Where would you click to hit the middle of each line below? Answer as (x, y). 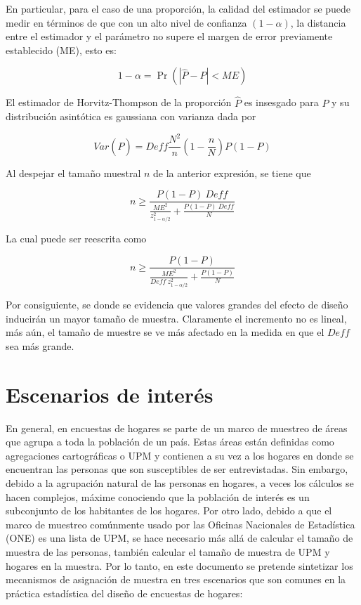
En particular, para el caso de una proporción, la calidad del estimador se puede (178, 8)
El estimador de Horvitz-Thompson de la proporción (119, 102)
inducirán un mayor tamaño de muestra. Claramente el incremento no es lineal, (176, 318)
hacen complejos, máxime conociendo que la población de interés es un (158, 496)
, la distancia (318, 22)
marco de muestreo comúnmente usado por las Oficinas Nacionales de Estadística (180, 524)
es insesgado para (281, 102)
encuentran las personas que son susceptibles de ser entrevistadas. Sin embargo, (177, 469)
